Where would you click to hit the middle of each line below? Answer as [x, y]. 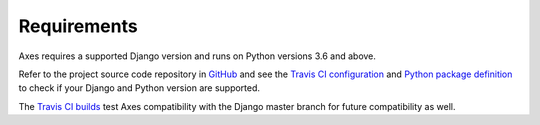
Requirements [78, 26]
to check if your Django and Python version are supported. [139, 88]
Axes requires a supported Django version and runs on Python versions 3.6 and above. [197, 56]
